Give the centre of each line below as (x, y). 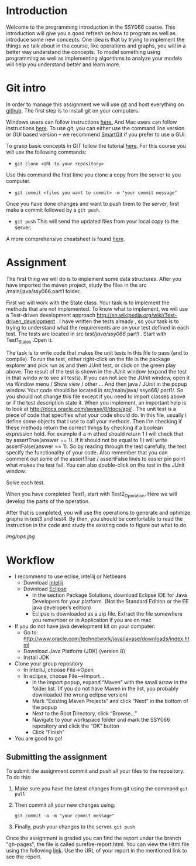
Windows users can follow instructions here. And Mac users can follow (92, 122)
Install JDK (36, 657)
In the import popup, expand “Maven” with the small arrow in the (110, 682)
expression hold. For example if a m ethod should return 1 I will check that (95, 434)
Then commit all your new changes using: (65, 805)
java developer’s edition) (62, 607)
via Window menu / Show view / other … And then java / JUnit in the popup (97, 384)
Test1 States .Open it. (30, 340)
